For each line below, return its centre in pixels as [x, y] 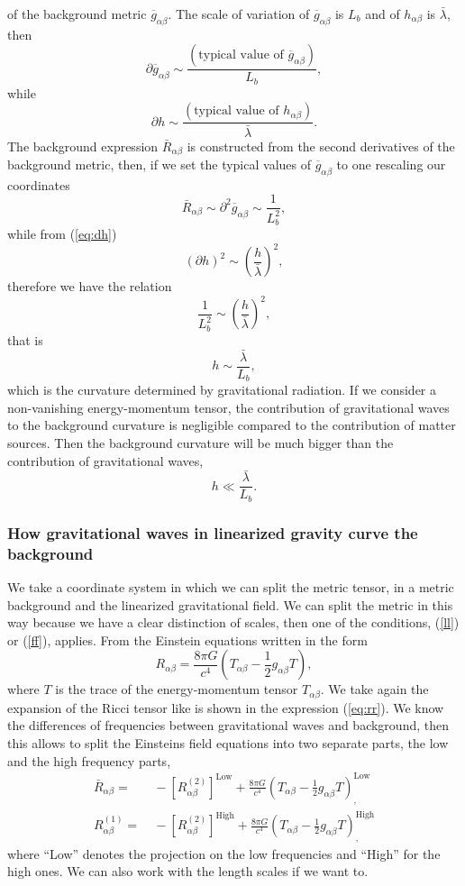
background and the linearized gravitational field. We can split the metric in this [230, 604]
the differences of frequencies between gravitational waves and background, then [228, 725]
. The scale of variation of [239, 14]
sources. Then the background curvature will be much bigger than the [201, 442]
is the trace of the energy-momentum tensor [177, 689]
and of [383, 14]
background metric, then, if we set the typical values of [159, 164]
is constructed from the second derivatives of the [321, 146]
